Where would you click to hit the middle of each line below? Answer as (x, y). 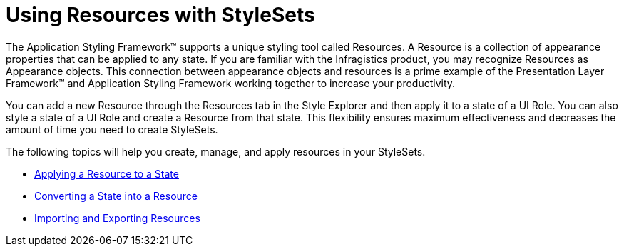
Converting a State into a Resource (116, 196)
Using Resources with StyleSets (160, 15)
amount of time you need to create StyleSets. (112, 129)
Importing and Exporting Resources (117, 218)
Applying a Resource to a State (107, 173)
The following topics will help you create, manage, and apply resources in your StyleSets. (216, 151)
